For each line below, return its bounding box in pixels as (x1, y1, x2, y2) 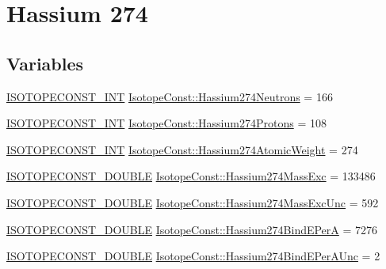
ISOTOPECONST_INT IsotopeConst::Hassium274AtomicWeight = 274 (6, 141, 358, 157)
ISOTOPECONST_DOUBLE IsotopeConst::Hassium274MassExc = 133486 (6, 168, 376, 184)
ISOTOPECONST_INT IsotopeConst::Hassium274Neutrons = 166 (6, 88, 333, 104)
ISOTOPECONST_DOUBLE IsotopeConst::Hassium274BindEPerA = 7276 (6, 221, 378, 237)
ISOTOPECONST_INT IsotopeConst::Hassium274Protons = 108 (6, 115, 327, 131)
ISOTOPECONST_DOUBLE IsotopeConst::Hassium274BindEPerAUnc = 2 (6, 248, 380, 264)
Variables (6, 51, 84, 75)
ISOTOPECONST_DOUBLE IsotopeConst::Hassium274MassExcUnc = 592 (6, 194, 379, 210)
